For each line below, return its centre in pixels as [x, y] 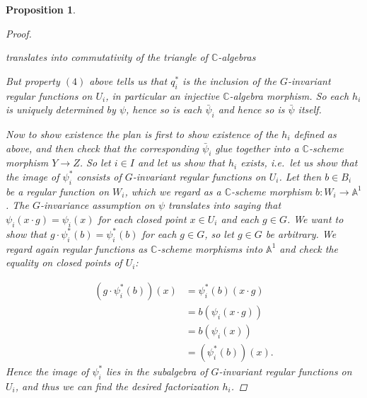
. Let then [300, 176]
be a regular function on [58, 191]
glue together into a [257, 148]
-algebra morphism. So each [289, 95]
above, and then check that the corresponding [102, 148]
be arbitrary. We [301, 233]
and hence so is [251, 109]
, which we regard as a [173, 191]
